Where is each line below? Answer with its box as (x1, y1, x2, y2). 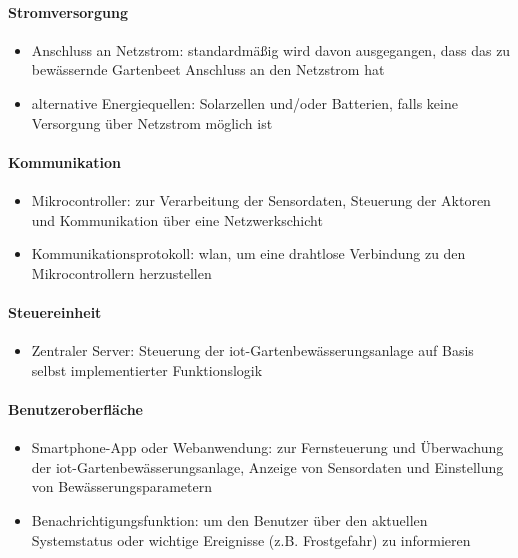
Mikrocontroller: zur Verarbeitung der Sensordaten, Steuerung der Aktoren (31, 189, 491, 210)
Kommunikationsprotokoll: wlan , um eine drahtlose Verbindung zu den (31, 243, 466, 264)
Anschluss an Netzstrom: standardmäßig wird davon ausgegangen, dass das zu (31, 39, 511, 60)
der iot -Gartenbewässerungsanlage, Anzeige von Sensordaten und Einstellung (31, 456, 504, 477)
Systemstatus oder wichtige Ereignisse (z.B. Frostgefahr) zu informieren (31, 529, 471, 550)
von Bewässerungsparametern (31, 476, 212, 497)
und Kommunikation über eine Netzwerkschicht (31, 209, 323, 230)
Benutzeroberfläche (8, 398, 143, 419)
